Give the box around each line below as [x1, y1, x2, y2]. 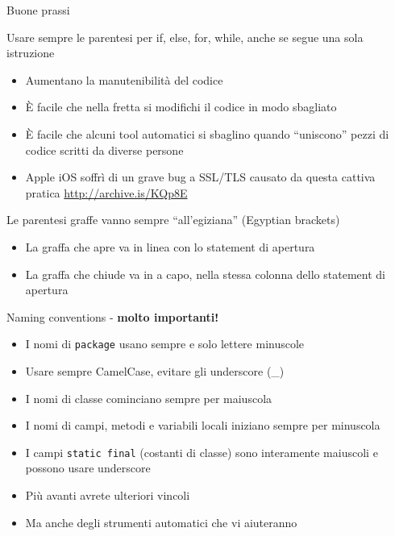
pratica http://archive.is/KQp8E [25, 184, 188, 201]
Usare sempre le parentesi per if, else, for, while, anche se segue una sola [6, 28, 364, 45]
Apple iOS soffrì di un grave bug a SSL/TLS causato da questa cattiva [25, 168, 376, 185]
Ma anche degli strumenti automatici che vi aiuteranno [25, 513, 297, 530]
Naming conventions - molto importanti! [6, 308, 219, 325]
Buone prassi [6, 2, 70, 18]
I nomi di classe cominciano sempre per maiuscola [25, 389, 272, 406]
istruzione [6, 44, 55, 61]
